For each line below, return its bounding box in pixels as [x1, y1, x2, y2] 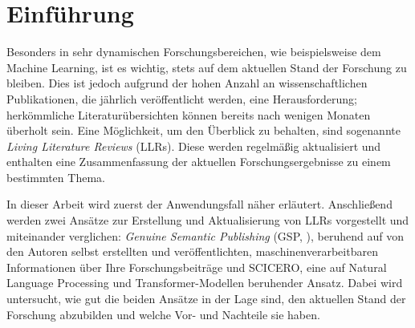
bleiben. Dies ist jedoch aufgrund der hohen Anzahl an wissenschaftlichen [6, 75, 368, 91]
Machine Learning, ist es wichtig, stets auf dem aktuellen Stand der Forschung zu [6, 59, 407, 75]
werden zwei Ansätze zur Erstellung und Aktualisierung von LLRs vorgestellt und [6, 212, 409, 229]
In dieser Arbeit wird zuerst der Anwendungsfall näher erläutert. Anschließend [6, 196, 393, 213]
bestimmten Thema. [6, 168, 105, 185]
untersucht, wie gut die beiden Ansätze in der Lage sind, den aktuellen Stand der [6, 290, 406, 307]
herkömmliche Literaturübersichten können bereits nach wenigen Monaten [6, 106, 371, 123]
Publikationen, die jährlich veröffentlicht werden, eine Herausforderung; [6, 90, 357, 107]
